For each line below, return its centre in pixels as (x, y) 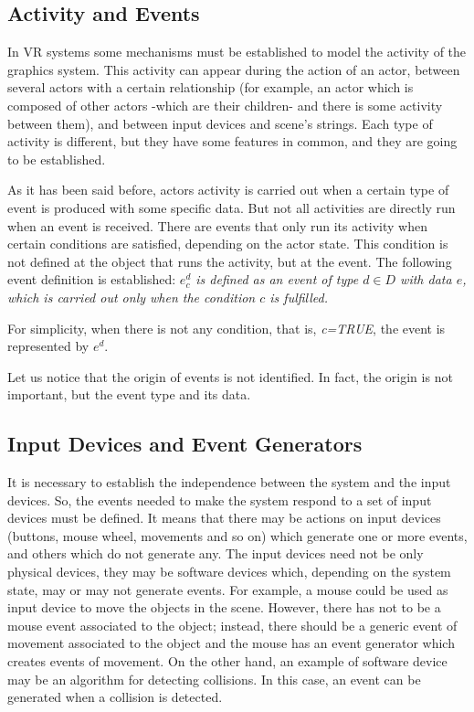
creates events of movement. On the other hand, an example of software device (227, 661)
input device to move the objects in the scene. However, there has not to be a (224, 607)
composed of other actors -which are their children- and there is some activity (225, 105)
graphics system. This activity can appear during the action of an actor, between (234, 69)
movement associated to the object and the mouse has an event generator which (231, 643)
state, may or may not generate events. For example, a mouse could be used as (228, 589)
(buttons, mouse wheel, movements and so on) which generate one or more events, (237, 535)
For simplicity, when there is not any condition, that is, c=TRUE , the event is (226, 328)
